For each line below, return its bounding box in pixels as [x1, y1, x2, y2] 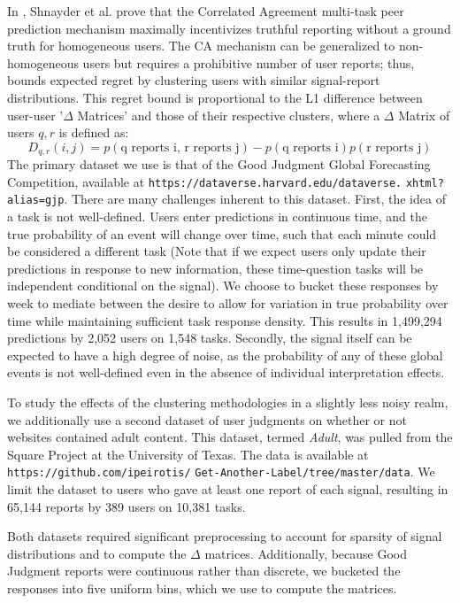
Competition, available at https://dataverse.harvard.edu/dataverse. [7, 172, 402, 190]
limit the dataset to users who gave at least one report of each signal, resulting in [7, 480, 448, 499]
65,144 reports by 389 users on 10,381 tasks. [7, 497, 246, 515]
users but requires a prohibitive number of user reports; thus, [82, 53, 415, 72]
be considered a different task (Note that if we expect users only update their [7, 242, 426, 260]
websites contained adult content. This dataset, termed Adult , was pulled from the [7, 428, 453, 446]
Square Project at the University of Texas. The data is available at [7, 445, 369, 463]
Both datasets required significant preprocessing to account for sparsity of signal [7, 527, 442, 545]
